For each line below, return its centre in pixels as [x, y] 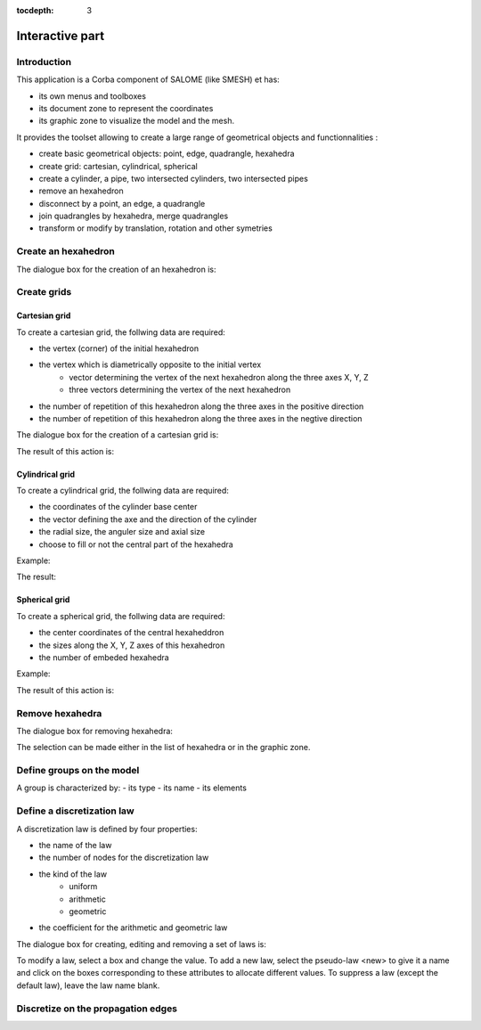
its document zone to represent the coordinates [126, 108]
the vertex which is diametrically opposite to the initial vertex [150, 364]
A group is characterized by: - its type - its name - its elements [131, 788]
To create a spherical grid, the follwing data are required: [121, 616]
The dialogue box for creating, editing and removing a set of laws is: [141, 944]
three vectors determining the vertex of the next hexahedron [180, 390]
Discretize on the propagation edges [97, 1009]
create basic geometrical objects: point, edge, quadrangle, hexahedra [167, 154]
